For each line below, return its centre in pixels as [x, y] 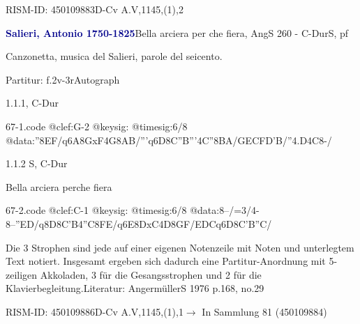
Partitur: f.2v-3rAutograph [63, 79]
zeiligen [22, 274]
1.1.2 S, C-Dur [37, 163]
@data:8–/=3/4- [225, 210]
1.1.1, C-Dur [32, 103]
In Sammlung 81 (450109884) [264, 311]
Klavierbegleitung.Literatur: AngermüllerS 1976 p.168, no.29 [135, 288]
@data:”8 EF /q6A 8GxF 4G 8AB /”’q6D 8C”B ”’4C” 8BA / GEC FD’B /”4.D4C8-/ [169, 140]
